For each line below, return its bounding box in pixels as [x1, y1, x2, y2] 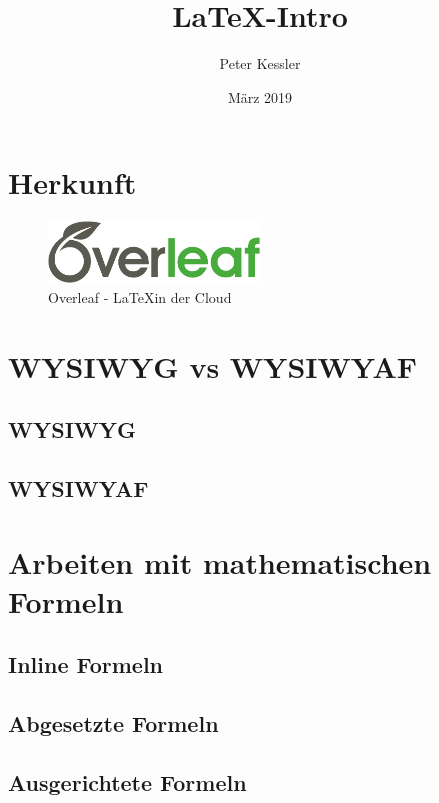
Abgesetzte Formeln [8, 708, 219, 739]
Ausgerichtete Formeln [8, 766, 247, 797]
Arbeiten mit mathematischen [8, 541, 432, 582]
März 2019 [227, 86, 293, 107]
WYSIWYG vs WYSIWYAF [8, 345, 418, 386]
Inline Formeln [8, 649, 164, 680]
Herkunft [8, 162, 137, 203]
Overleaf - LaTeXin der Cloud [48, 286, 232, 307]
